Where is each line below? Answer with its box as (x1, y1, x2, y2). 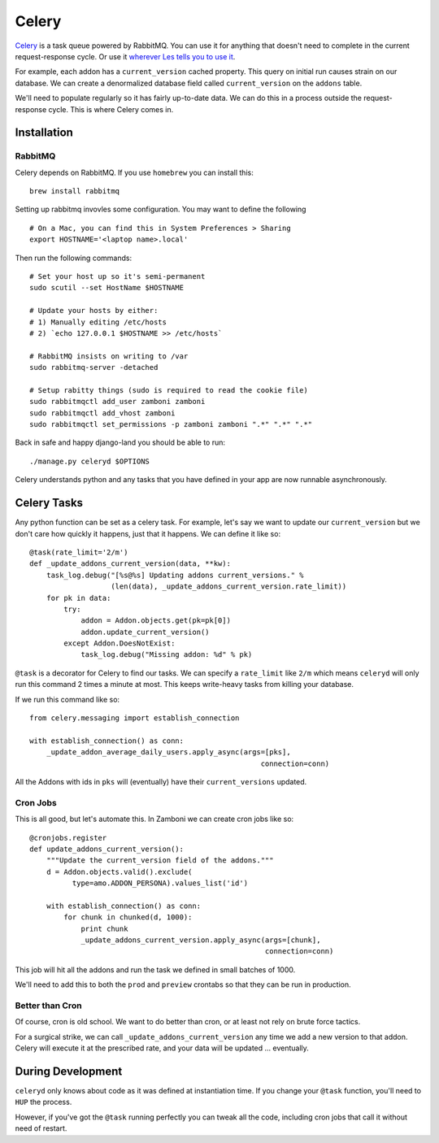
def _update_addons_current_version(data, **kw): (29, 559, 232, 568)
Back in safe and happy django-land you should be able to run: (15, 437, 226, 447)
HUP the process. (15, 1097, 72, 1107)
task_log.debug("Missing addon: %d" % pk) (80, 650, 253, 659)
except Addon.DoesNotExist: (63, 639, 176, 648)
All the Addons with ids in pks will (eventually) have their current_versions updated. (15, 776, 307, 786)
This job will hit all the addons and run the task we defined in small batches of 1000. (15, 964, 296, 975)
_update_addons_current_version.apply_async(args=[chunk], (80, 936, 321, 945)
